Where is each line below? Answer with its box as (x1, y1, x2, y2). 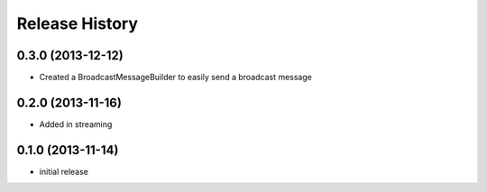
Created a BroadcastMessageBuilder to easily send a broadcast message (39, 72, 313, 83)
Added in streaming (39, 118, 113, 130)
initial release (39, 166, 89, 177)
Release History (16, 14, 139, 33)
